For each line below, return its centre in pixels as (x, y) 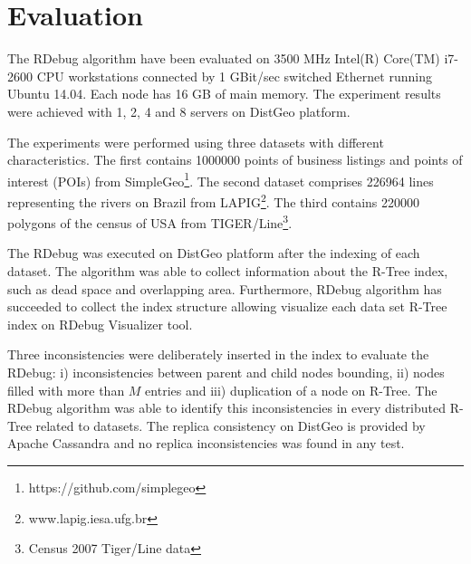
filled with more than (66, 390)
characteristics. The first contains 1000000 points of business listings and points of (235, 160)
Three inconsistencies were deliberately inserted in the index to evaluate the (218, 354)
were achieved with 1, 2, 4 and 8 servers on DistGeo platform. (179, 111)
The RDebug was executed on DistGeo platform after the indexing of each (214, 253)
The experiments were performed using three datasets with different (196, 142)
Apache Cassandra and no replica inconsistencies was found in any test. (206, 443)
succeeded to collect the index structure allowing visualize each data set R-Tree (227, 306)
